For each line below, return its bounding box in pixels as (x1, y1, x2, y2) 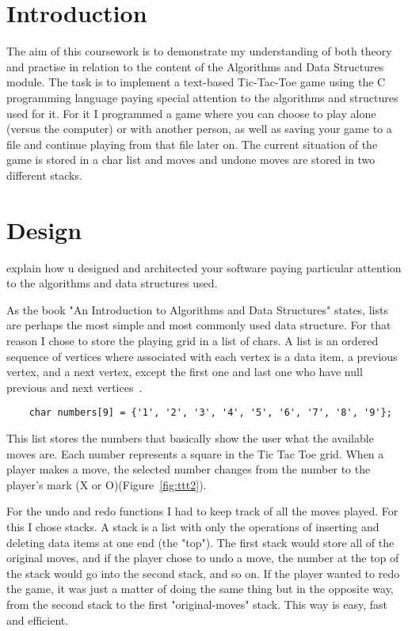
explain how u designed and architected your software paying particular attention (6, 259, 402, 276)
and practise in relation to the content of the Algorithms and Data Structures (6, 58, 384, 74)
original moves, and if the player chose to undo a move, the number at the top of (6, 549, 399, 566)
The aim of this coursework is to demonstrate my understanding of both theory (6, 43, 392, 59)
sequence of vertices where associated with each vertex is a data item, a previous (6, 348, 398, 364)
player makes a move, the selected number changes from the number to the (6, 461, 371, 477)
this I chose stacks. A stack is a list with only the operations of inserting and (6, 518, 379, 534)
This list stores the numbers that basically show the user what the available (6, 430, 374, 446)
